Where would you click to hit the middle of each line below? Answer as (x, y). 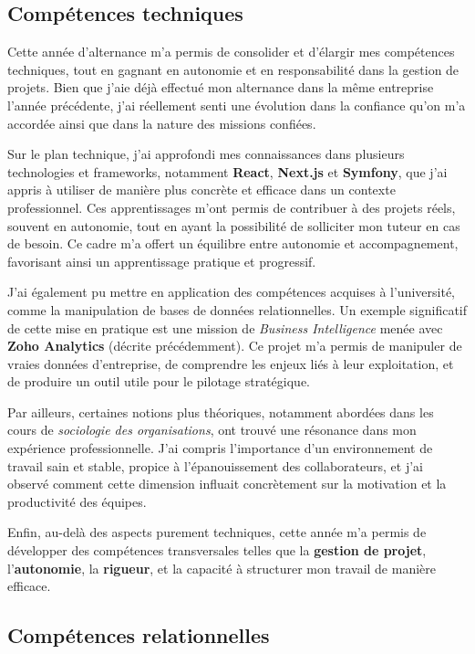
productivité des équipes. (77, 501)
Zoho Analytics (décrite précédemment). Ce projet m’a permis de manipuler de (235, 346)
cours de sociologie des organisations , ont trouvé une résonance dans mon (212, 430)
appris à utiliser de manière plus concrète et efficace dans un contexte (201, 190)
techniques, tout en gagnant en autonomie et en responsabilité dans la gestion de (233, 69)
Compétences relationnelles (139, 635)
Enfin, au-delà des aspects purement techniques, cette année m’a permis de (217, 532)
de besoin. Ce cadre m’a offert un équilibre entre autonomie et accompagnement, (233, 243)
